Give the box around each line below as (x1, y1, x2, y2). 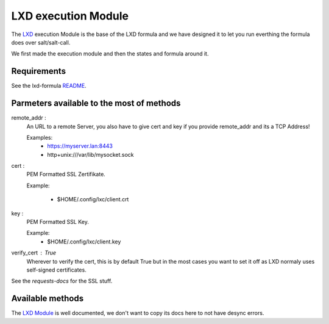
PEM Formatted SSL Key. (26, 218, 90, 226)
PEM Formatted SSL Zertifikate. (26, 171, 106, 178)
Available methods (11, 293, 84, 304)
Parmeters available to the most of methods (11, 98, 181, 109)
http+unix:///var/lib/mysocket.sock (47, 151, 134, 158)
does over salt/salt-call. (11, 38, 71, 46)
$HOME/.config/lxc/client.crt (57, 196, 129, 203)
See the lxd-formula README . (11, 82, 87, 90)
